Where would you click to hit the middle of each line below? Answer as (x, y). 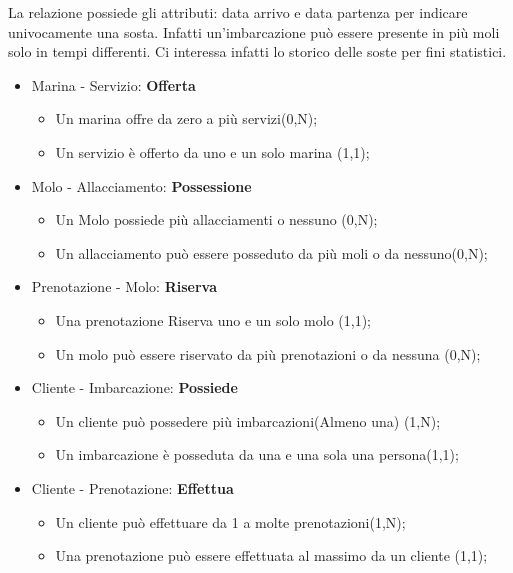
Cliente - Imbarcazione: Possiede (134, 387)
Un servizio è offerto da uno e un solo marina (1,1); (212, 151)
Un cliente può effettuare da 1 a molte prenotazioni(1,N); (230, 521)
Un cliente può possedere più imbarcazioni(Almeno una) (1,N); (248, 420)
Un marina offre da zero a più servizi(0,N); (186, 118)
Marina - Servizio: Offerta (113, 84)
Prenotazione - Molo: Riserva (124, 286)
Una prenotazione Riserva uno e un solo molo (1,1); (213, 319)
